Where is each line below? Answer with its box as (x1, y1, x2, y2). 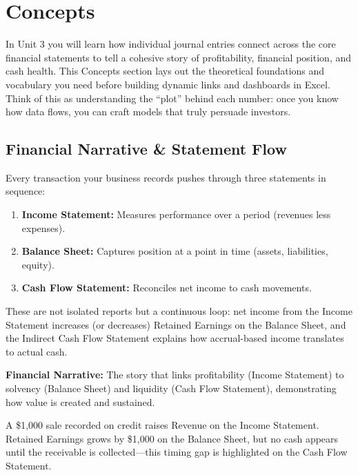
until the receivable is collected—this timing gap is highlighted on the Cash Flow (6, 445, 348, 459)
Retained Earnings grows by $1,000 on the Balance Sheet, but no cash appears (6, 431, 339, 445)
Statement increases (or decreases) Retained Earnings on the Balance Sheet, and (6, 317, 346, 331)
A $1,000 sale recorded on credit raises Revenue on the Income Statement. (6, 418, 319, 432)
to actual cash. (6, 344, 68, 358)
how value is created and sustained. (6, 394, 155, 409)
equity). (21, 257, 54, 271)
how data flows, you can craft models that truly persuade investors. (6, 104, 291, 119)
